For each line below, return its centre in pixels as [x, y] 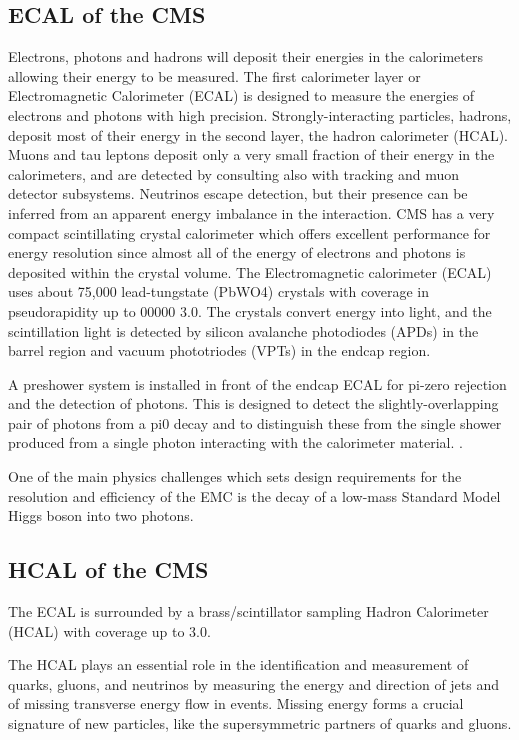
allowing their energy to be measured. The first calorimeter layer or [214, 75]
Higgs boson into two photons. [101, 515]
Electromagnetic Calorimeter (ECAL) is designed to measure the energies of [241, 95]
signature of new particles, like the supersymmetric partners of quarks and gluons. [260, 723]
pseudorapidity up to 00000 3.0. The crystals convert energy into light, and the [250, 310]
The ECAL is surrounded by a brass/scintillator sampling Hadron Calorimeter [248, 611]
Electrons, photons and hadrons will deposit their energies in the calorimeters [245, 56]
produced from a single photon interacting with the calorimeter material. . [235, 442]
